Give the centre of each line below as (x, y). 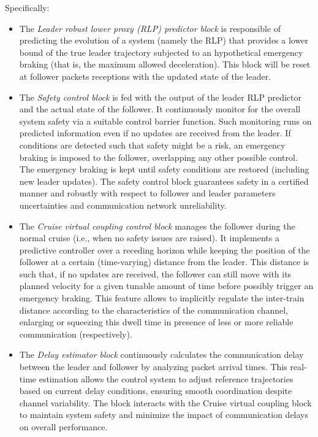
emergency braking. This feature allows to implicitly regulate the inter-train (162, 298)
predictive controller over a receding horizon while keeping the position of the (165, 249)
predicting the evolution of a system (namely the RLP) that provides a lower (164, 40)
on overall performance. (63, 427)
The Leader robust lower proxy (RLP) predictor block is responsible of (150, 28)
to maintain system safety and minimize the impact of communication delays (164, 415)
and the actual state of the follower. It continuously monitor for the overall (160, 109)
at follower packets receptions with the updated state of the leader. (145, 76)
